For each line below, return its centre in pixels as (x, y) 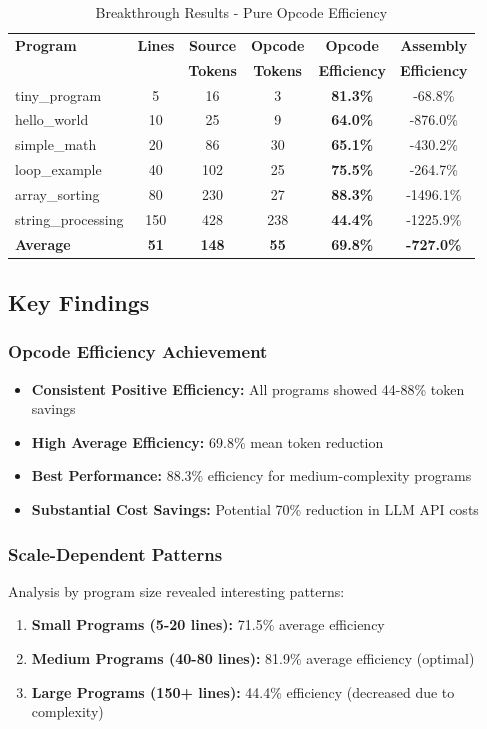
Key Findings (79, 302)
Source (213, 44)
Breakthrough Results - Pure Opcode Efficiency (241, 12)
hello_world (52, 119)
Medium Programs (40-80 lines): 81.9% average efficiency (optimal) (253, 658)
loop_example (58, 169)
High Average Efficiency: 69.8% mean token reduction (207, 441)
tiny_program (58, 94)
